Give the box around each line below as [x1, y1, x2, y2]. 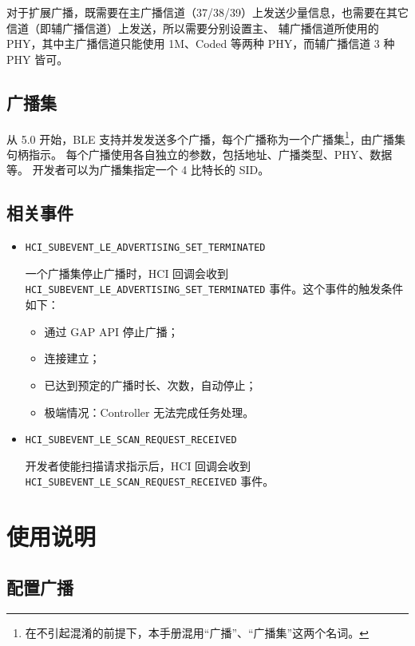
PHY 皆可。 [6, 50, 69, 67]
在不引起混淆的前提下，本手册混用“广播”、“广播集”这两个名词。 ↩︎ [25, 624, 369, 640]
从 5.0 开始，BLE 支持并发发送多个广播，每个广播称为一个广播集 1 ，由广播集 [6, 128, 405, 147]
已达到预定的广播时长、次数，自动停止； [44, 376, 257, 393]
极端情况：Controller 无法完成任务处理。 [44, 403, 255, 420]
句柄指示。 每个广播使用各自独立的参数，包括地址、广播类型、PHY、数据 [6, 145, 393, 162]
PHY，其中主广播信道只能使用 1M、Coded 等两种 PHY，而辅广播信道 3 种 [6, 35, 395, 52]
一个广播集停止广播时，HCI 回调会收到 [25, 264, 229, 281]
